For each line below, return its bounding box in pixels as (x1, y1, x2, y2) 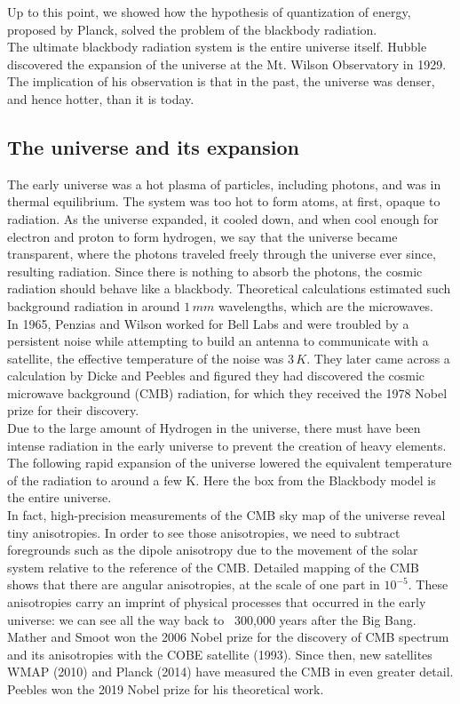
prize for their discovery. (7, 401, 139, 420)
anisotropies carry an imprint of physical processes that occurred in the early (7, 593, 426, 612)
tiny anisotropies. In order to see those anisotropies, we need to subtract (7, 523, 401, 541)
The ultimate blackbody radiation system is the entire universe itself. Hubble (7, 37, 427, 56)
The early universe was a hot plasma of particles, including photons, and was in (7, 174, 441, 193)
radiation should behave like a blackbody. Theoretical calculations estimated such (7, 279, 451, 298)
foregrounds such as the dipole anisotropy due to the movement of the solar (7, 540, 418, 559)
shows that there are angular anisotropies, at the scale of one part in (7, 575, 380, 594)
